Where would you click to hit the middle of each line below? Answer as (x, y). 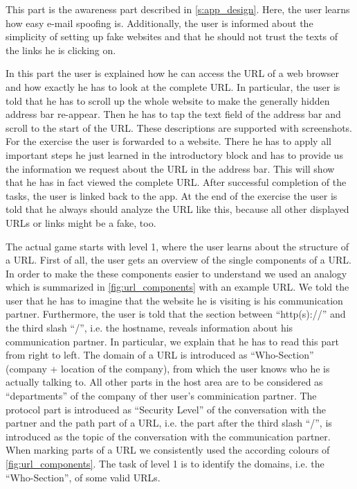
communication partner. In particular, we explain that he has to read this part (172, 341)
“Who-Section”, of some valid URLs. (83, 477)
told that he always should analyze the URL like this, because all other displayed (177, 209)
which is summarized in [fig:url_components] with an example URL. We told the (177, 287)
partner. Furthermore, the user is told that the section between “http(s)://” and (176, 314)
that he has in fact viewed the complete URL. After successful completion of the (176, 182)
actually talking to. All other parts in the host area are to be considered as (164, 382)
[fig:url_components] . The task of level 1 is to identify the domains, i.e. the (165, 463)
